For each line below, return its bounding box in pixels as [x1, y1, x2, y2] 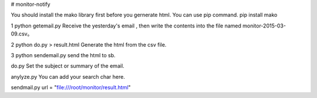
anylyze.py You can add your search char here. [11, 73, 126, 80]
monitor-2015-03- [242, 22, 286, 29]
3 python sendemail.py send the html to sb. [11, 51, 116, 58]
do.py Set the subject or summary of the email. [11, 62, 124, 69]
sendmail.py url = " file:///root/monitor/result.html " [11, 84, 131, 91]
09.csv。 [11, 30, 33, 37]
